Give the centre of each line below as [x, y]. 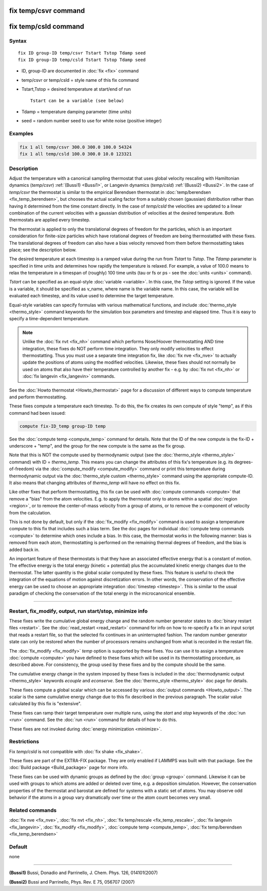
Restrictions [24, 742]
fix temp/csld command [47, 27]
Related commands [33, 810]
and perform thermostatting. [38, 397]
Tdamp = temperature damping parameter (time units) [76, 111]
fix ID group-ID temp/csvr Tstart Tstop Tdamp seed [82, 53]
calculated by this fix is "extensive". [45, 704]
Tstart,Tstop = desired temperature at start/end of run [76, 89]
